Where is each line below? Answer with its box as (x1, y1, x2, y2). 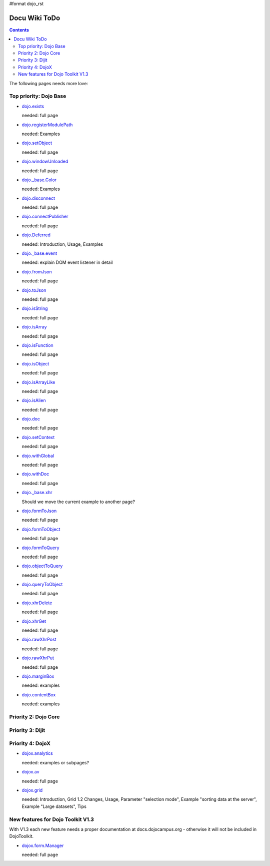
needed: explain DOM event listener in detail (21, 259, 113, 265)
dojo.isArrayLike (21, 379, 55, 385)
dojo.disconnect (21, 195, 55, 201)
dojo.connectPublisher (21, 213, 68, 220)
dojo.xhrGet (21, 618, 46, 624)
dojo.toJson (21, 287, 46, 293)
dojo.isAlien (21, 397, 46, 403)
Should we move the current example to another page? (21, 499, 135, 505)
